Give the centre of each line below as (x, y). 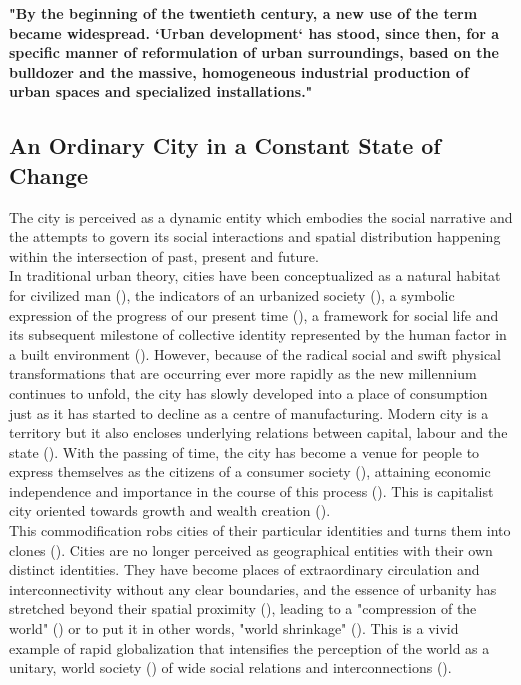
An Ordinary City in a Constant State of (225, 145)
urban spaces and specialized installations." (161, 91)
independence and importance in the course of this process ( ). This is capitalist (251, 490)
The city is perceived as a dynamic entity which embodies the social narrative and (261, 216)
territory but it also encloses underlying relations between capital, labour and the (258, 432)
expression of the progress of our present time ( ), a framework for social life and (254, 314)
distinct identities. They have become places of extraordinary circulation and (244, 569)
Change (49, 174)
